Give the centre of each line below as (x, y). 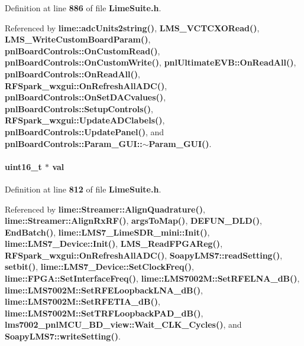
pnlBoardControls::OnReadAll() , (72, 74)
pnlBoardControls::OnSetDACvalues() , (85, 97)
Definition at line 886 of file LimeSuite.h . (83, 8)
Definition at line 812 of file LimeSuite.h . (83, 189)
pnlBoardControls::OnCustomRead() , (83, 50)
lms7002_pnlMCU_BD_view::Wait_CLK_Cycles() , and (123, 324)
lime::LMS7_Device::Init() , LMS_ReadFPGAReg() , (114, 244)
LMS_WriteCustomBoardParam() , (78, 39)
